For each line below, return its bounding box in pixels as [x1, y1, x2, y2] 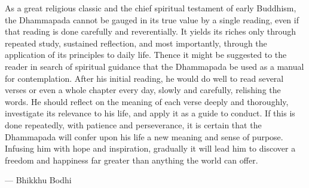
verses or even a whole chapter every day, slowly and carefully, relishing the [5, 84, 281, 96]
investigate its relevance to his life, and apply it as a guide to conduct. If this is [5, 107, 295, 119]
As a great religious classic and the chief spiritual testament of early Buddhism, [5, 2, 296, 14]
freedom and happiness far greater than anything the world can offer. [5, 153, 258, 166]
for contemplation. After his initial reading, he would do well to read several [5, 72, 284, 84]
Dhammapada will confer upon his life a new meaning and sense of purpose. [5, 130, 283, 143]
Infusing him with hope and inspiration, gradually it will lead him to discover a [5, 142, 296, 155]
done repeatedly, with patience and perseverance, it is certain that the [5, 118, 262, 131]
